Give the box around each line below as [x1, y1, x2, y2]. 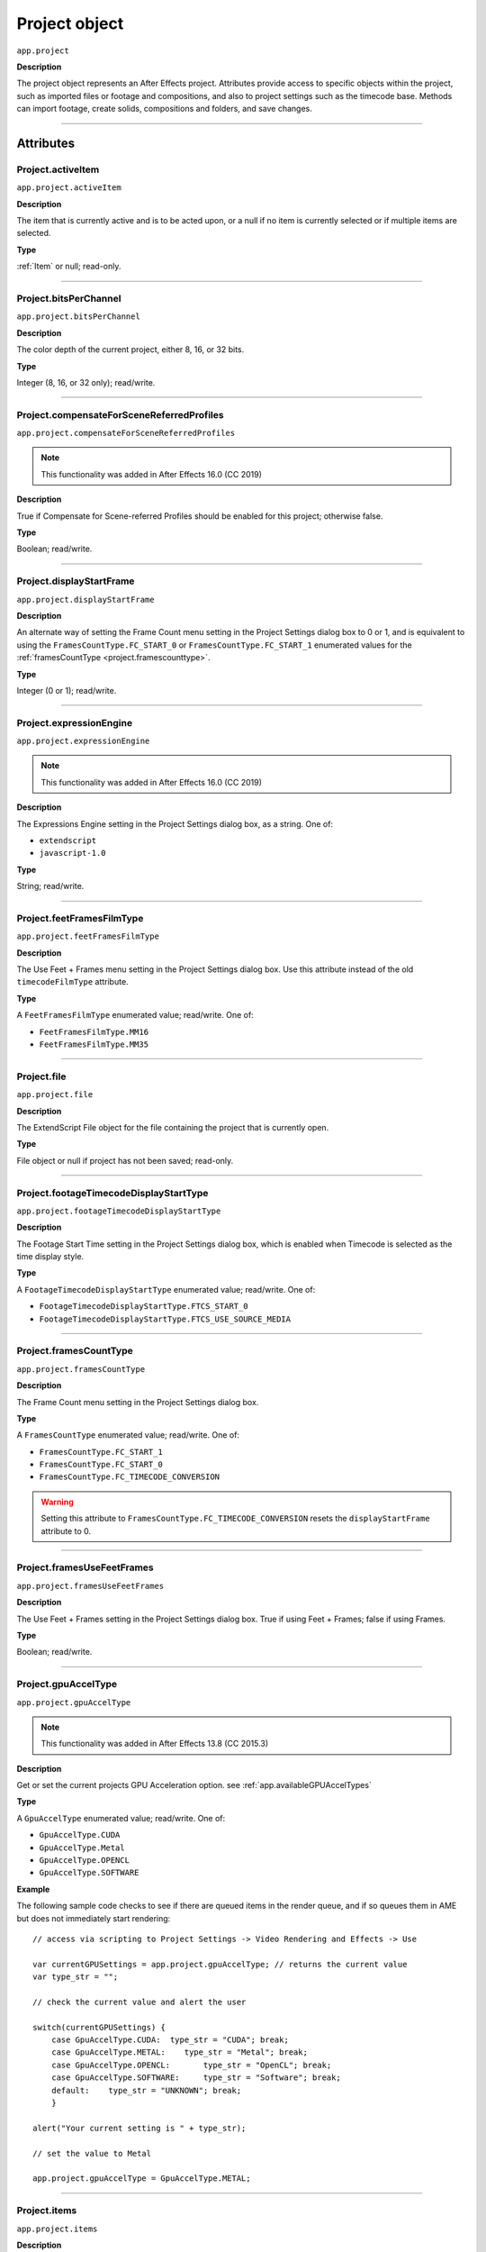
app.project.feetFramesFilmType [16, 931, 159, 941]
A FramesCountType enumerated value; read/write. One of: [16, 1430, 240, 1440]
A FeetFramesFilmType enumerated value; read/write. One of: [16, 1010, 254, 1021]
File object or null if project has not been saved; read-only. [16, 1155, 234, 1166]
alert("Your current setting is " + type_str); [32, 2122, 247, 2133]
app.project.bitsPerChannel [16, 312, 141, 322]
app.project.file [16, 1090, 94, 1100]
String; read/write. [16, 881, 85, 892]
